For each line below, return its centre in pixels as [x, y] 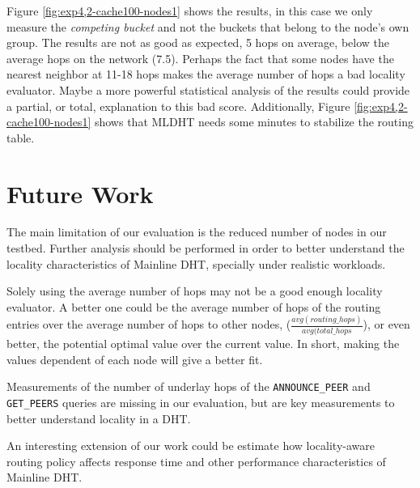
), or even [386, 324]
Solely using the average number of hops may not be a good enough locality [195, 291]
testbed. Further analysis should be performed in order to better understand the [206, 248]
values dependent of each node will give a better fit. [135, 359]
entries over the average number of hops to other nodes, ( [149, 324]
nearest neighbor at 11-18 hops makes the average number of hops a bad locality [206, 74]
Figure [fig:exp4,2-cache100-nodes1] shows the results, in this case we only [190, 11]
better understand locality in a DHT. [99, 418]
